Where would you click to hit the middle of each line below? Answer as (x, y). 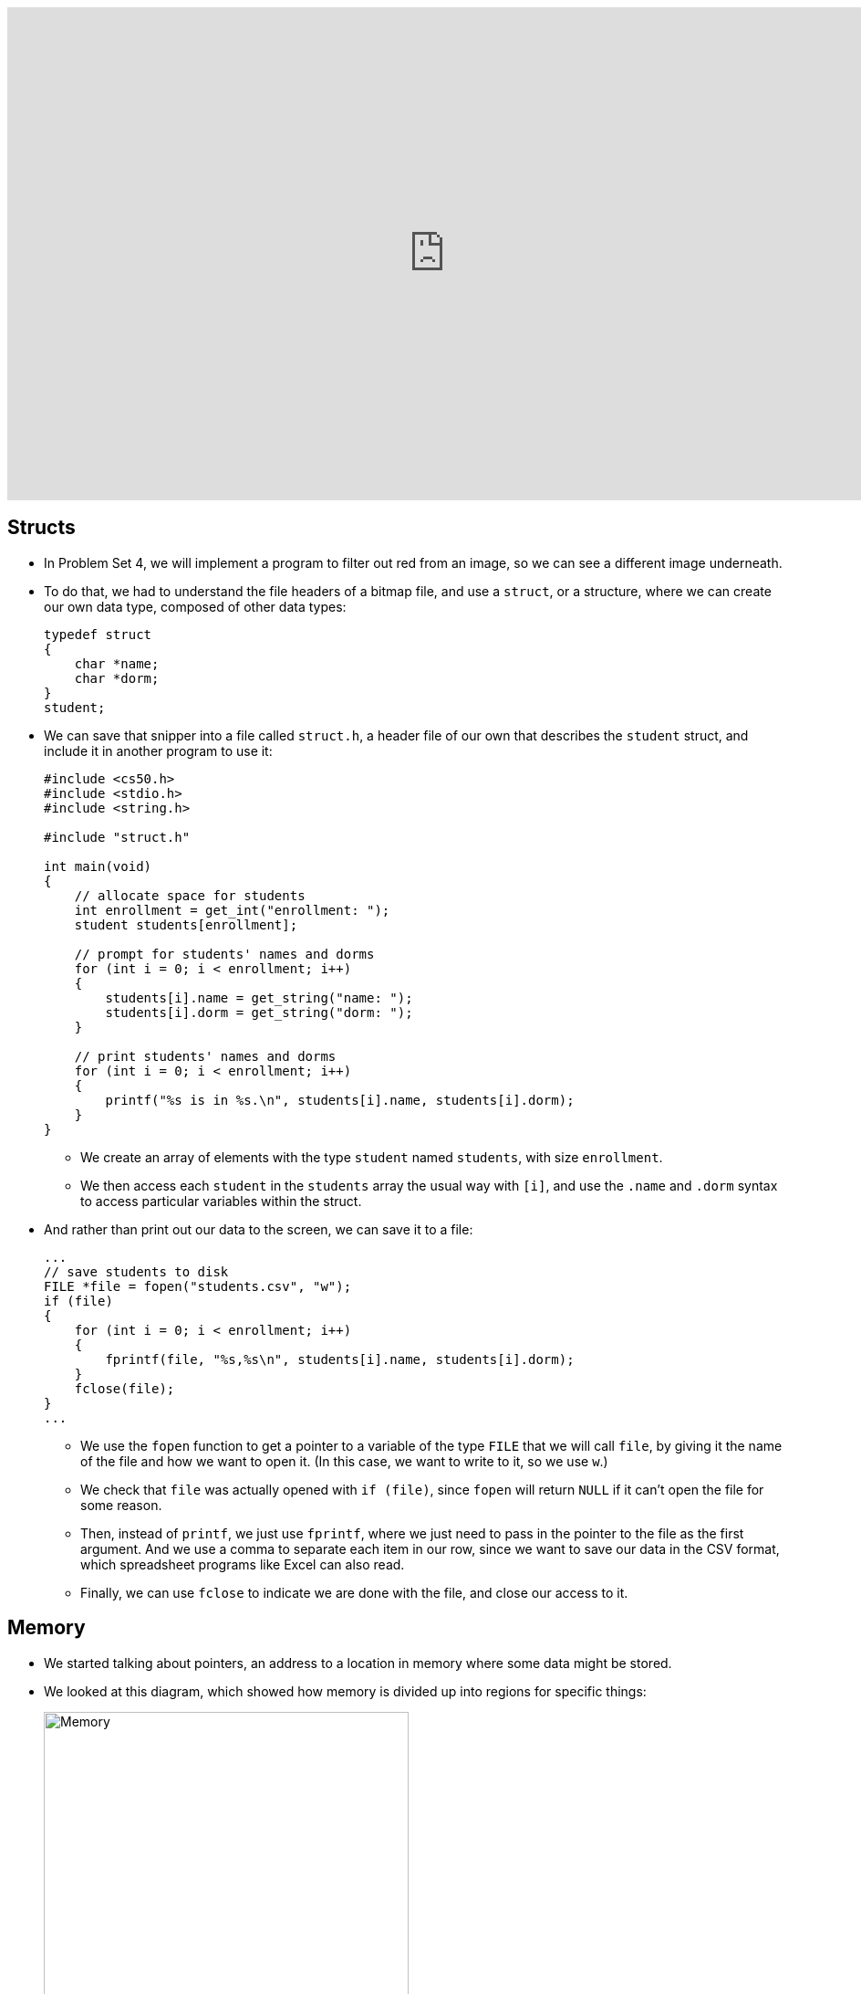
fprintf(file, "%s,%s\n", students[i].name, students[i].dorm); (340, 1359)
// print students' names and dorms (205, 1056)
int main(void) (98, 866)
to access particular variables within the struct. (221, 1201)
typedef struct (98, 634)
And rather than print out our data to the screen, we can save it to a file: (259, 1229)
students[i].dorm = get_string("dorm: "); (259, 1012)
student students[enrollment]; (186, 924)
